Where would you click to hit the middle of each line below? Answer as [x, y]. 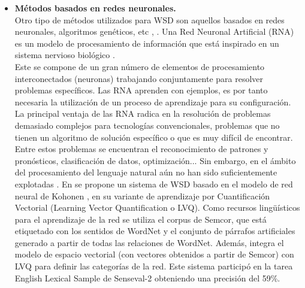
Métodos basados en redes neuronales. [95, 8]
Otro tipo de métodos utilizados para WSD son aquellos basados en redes [150, 19]
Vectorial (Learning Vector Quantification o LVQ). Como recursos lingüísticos [157, 207]
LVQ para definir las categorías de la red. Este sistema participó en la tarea [154, 266]
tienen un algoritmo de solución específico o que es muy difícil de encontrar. [154, 137]
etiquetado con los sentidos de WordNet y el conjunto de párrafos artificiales [155, 231]
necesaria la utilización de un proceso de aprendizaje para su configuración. [153, 101]
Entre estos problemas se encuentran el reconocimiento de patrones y [141, 149]
